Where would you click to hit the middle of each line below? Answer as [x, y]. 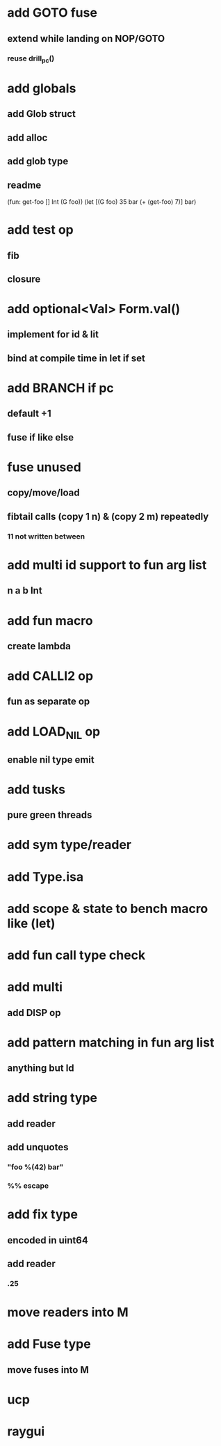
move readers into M [68, 1312]
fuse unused [44, 467]
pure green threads [50, 815]
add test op [41, 230]
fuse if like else [41, 437]
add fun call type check [76, 955]
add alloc [27, 137]
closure [24, 279]
